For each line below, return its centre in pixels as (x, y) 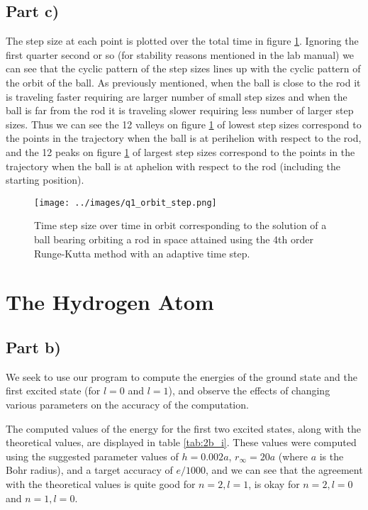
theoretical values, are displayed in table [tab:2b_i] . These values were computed (181, 442)
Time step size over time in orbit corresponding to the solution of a (180, 225)
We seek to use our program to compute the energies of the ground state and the (182, 376)
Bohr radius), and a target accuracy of (89, 470)
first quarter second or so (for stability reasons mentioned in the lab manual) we (180, 54)
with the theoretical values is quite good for (101, 483)
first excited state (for (53, 390)
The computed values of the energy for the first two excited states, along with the (183, 428)
